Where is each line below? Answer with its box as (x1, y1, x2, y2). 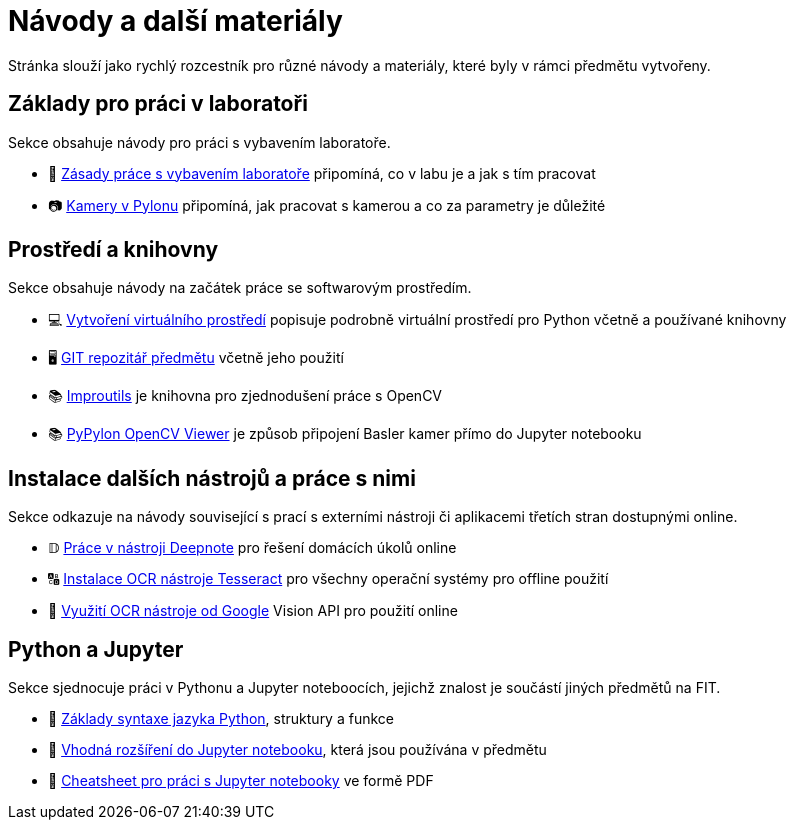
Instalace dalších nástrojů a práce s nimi (8, 465, 416, 491)
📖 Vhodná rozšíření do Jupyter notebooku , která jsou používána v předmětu (48, 741, 547, 759)
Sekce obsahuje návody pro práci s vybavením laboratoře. (8, 133, 391, 151)
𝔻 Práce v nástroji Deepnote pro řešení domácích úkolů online (48, 539, 457, 557)
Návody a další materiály (8, 4, 343, 38)
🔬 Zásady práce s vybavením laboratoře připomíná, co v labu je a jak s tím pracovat (48, 164, 596, 182)
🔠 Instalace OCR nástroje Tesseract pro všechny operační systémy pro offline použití (48, 570, 609, 588)
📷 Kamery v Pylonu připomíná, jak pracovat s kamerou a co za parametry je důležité (48, 196, 606, 214)
